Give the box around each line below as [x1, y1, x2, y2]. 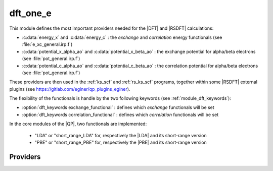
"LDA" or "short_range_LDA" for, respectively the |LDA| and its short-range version [34, 132, 207, 138]
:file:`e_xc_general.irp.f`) [22, 41, 73, 47]
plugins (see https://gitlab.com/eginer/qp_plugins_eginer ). [9, 86, 130, 92]
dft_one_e [9, 8, 52, 19]
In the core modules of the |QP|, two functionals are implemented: [9, 121, 147, 127]
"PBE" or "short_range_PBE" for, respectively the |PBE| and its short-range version [34, 139, 207, 146]
